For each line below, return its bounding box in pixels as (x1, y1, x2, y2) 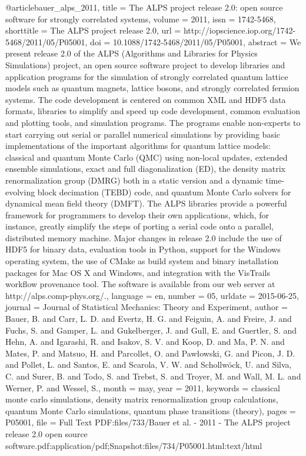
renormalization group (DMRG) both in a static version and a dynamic (5, 174, 263, 186)
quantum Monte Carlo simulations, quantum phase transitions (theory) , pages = (5, 404, 296, 417)
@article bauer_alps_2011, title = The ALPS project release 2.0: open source (5, 1, 283, 13)
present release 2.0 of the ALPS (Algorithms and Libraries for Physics (5, 47, 258, 59)
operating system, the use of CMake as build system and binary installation (5, 255, 279, 267)
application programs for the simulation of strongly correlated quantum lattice (5, 70, 288, 82)
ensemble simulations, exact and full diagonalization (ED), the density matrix (5, 162, 285, 175)
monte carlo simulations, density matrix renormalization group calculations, (5, 393, 278, 405)
